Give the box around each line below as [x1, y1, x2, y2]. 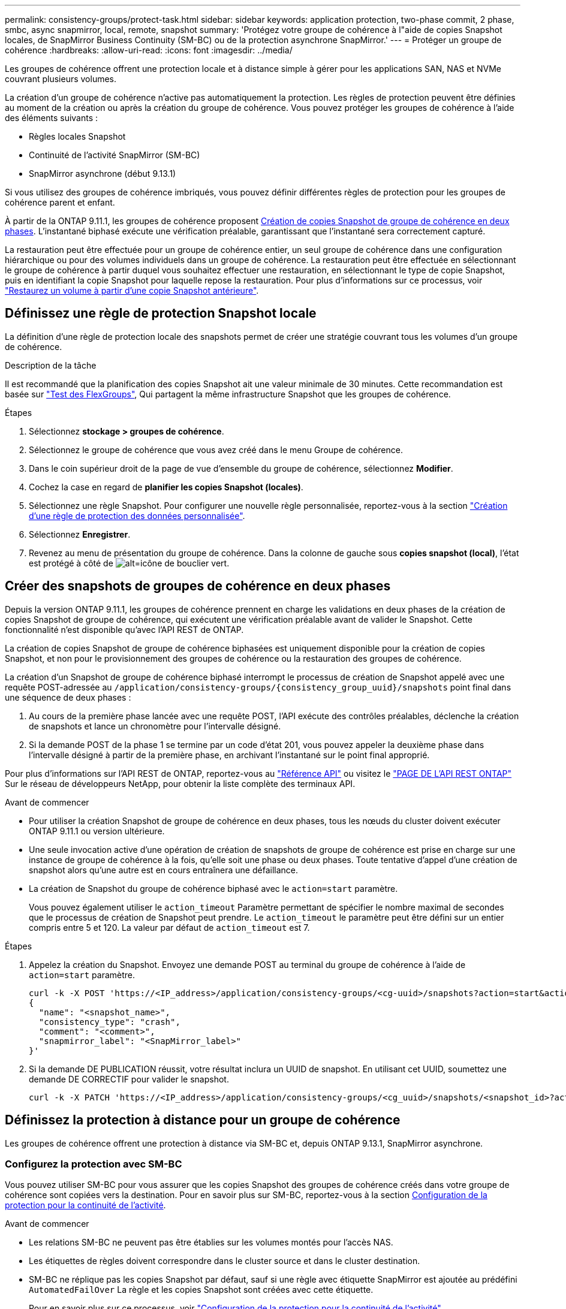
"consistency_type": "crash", [38, 1017, 180, 1027]
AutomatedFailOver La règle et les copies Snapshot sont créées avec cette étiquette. [29, 1284, 374, 1295]
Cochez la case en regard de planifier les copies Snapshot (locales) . [29, 481, 303, 492]
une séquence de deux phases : [5, 692, 131, 702]
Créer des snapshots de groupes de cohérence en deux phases [5, 578, 391, 594]
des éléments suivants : [5, 113, 98, 123]
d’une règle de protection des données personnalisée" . [29, 510, 245, 521]
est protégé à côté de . [29, 557, 230, 568]
